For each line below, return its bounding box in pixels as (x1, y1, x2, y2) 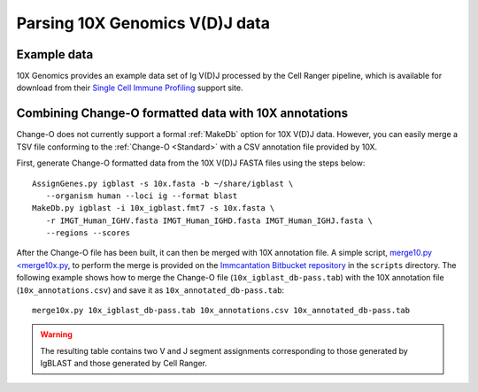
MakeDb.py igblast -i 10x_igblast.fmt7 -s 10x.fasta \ (32, 204, 275, 213)
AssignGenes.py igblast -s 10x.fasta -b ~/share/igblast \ (32, 178, 294, 188)
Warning (40, 329, 73, 340)
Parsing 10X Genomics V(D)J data (16, 13, 270, 33)
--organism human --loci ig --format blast (45, 190, 238, 201)
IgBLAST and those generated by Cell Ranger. (40, 358, 208, 369)
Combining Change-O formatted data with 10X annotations (16, 106, 349, 121)
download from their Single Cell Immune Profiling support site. (16, 82, 243, 93)
